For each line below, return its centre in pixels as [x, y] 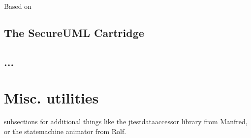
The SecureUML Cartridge [74, 32]
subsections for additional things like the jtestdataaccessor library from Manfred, [126, 121]
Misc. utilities [51, 98]
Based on [18, 6]
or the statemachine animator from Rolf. [65, 131]
